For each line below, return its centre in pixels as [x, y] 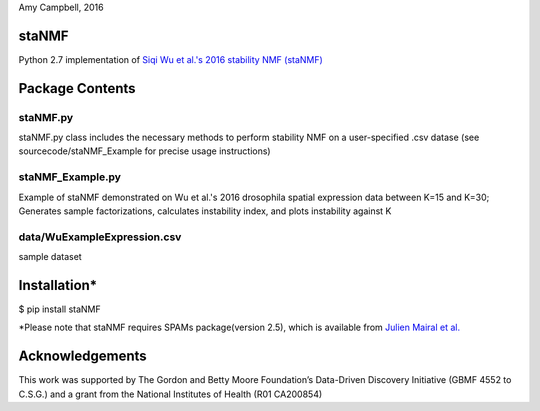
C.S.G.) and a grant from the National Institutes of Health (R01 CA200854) [170, 394]
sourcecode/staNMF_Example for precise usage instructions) [144, 151]
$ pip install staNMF [60, 309]
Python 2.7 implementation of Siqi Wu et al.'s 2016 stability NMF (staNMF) [171, 59]
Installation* [58, 285]
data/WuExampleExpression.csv [100, 237]
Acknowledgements [82, 356]
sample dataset [50, 257]
